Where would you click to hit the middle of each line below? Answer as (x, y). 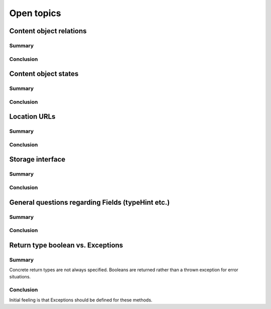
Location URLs (32, 117)
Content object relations (48, 31)
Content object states (44, 74)
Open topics (35, 13)
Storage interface (37, 159)
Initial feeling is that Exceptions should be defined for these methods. (81, 300)
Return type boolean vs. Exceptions (66, 245)
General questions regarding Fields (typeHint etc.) (90, 202)
